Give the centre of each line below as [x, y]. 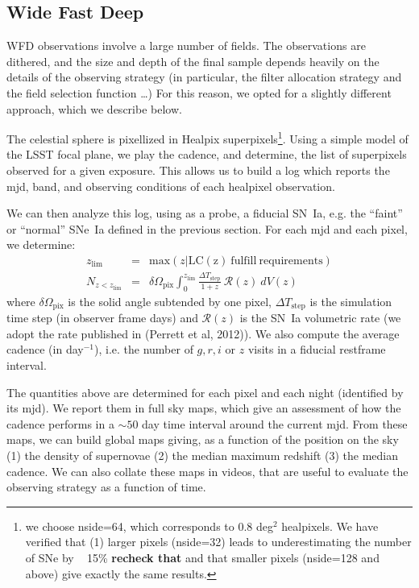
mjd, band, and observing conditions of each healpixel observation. [171, 186]
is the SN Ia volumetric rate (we [320, 318]
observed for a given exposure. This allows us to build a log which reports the [198, 170]
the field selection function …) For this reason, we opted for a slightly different [199, 92]
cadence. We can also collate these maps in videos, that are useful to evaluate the [207, 471]
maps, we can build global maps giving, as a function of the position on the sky [203, 439]
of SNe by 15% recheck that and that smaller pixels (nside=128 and [202, 557]
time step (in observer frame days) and [102, 318]
